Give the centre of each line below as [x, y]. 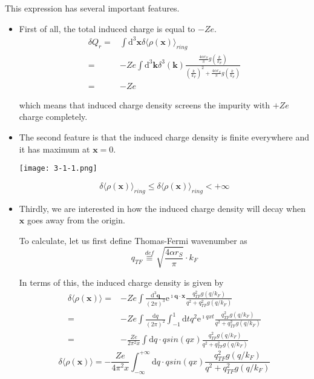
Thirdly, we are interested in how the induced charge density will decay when [162, 208]
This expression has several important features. [92, 8]
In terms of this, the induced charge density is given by [121, 282]
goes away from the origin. [76, 220]
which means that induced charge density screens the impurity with [144, 104]
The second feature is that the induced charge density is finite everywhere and [164, 137]
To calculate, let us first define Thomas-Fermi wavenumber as [133, 240]
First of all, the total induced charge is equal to [107, 28]
